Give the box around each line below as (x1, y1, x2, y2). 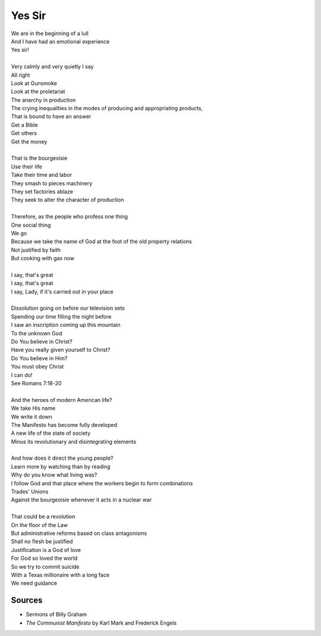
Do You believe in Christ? (11, 338, 73, 345)
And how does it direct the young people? (11, 454, 114, 462)
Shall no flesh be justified (11, 538, 73, 545)
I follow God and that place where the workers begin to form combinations (11, 479, 193, 487)
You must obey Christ (11, 363, 64, 370)
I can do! (11, 371, 33, 378)
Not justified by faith (11, 246, 61, 253)
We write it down (11, 413, 53, 420)
